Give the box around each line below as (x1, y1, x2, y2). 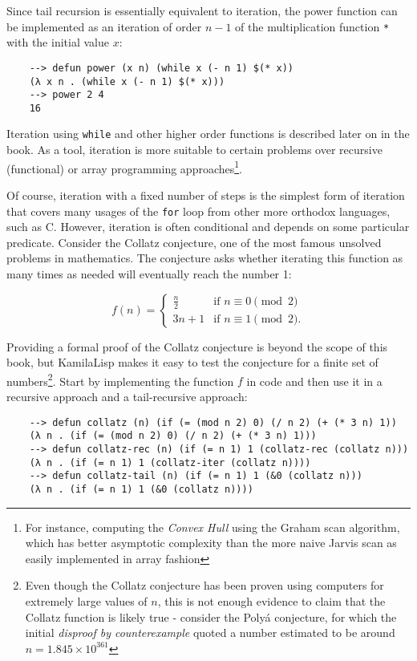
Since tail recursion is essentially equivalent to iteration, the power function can (6, 2, 398, 18)
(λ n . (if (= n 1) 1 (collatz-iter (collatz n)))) (29, 456, 311, 468)
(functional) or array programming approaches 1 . (6, 157, 242, 176)
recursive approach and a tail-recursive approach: (6, 388, 248, 405)
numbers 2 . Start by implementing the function (6, 370, 234, 389)
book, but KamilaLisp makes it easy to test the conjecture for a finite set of (6, 354, 379, 371)
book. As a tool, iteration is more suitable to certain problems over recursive (6, 141, 383, 158)
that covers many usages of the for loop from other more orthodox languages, (6, 202, 391, 219)
